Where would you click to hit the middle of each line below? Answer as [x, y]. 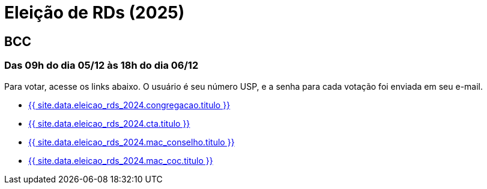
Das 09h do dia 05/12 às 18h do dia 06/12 [101, 65]
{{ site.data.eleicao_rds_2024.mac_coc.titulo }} [121, 160]
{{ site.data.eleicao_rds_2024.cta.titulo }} [109, 123]
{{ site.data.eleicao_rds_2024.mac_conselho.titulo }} [132, 142]
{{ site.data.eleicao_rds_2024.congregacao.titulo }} [129, 105]
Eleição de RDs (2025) [95, 13]
